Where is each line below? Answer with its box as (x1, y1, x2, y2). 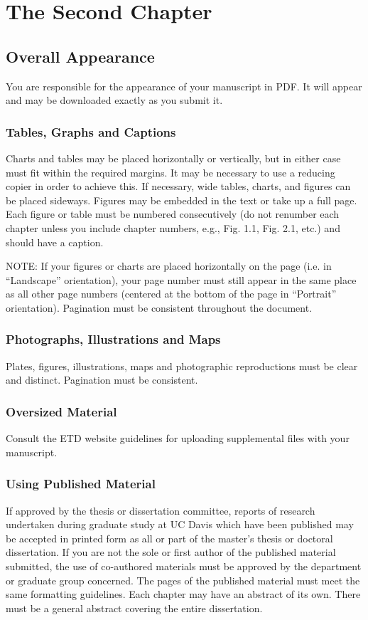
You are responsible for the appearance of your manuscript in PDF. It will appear (6, 78, 362, 93)
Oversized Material (6, 402, 117, 420)
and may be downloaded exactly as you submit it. (6, 93, 223, 107)
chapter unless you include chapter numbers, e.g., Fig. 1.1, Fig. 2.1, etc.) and (6, 220, 340, 235)
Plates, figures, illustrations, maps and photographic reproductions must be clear (6, 358, 358, 373)
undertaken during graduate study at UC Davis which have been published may (6, 517, 354, 532)
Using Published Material (6, 475, 156, 493)
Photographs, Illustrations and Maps (6, 330, 221, 348)
